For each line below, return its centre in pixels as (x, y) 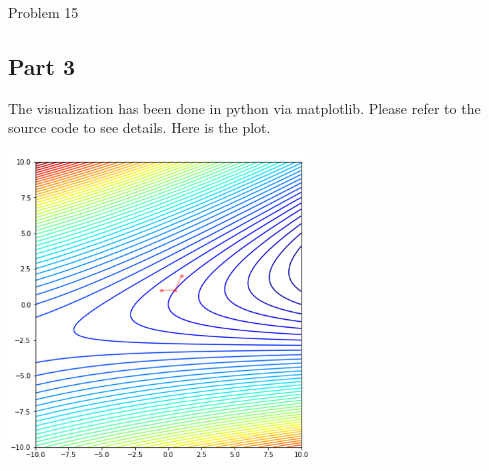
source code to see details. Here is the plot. (139, 127)
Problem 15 (43, 12)
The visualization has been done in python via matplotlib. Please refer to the (244, 107)
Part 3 (42, 65)
